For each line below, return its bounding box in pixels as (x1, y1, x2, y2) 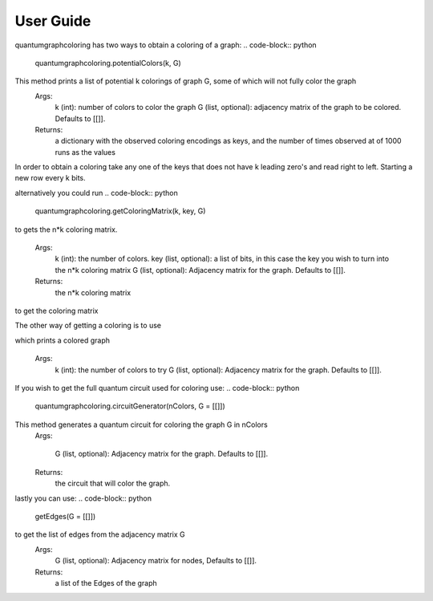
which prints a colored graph (14, 335, 111, 345)
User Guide (14, 12, 91, 30)
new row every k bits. (14, 173, 86, 183)
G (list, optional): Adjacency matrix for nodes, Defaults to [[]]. (55, 556, 257, 566)
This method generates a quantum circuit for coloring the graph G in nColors (14, 420, 268, 429)
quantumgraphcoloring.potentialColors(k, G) (34, 58, 181, 67)
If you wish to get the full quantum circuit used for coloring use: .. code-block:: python (14, 383, 300, 392)
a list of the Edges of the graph (55, 579, 158, 587)
